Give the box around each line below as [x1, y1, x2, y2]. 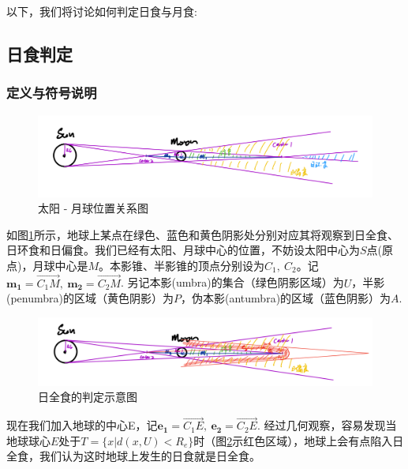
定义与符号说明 [6, 83, 97, 103]
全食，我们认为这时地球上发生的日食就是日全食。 [6, 448, 260, 464]
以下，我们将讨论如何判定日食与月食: [6, 3, 197, 19]
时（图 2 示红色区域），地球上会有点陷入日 [193, 432, 404, 448]
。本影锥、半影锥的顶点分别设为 [99, 257, 265, 273]
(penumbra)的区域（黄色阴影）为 [6, 290, 174, 306]
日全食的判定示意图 [38, 388, 137, 405]
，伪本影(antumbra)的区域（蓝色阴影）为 [181, 290, 391, 306]
